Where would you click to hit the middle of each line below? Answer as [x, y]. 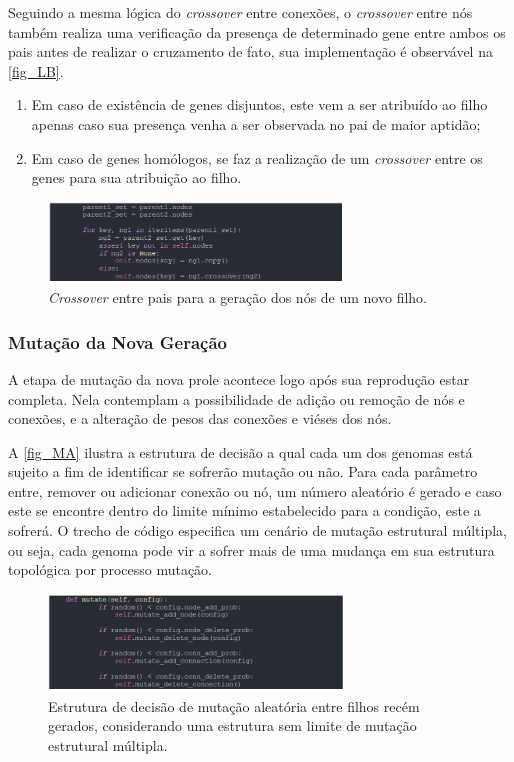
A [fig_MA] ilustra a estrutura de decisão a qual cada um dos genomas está [240, 451]
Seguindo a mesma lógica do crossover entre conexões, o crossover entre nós [240, 12]
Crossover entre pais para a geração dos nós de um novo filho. [237, 297]
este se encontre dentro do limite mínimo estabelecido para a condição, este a [244, 510]
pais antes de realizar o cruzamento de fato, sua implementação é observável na [250, 51]
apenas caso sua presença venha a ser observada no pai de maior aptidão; [256, 123]
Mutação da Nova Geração [117, 341]
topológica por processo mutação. [110, 569]
